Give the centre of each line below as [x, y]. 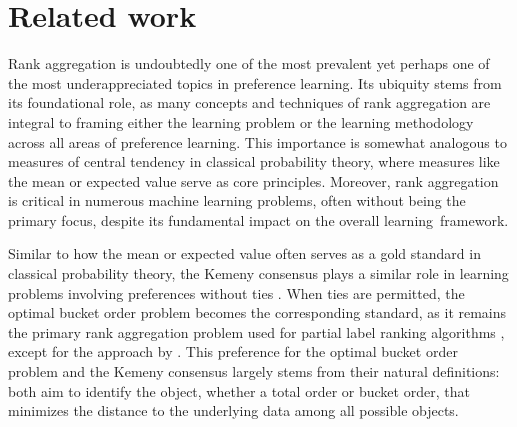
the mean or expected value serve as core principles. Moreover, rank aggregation [253, 180]
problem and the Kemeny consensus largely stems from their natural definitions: [254, 371]
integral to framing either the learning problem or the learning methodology [241, 121]
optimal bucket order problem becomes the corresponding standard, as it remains [257, 312]
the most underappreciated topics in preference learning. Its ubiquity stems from [255, 82]
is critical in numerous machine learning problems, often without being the [237, 200]
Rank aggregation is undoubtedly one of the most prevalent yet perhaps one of [249, 63]
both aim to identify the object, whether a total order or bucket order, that [239, 390]
